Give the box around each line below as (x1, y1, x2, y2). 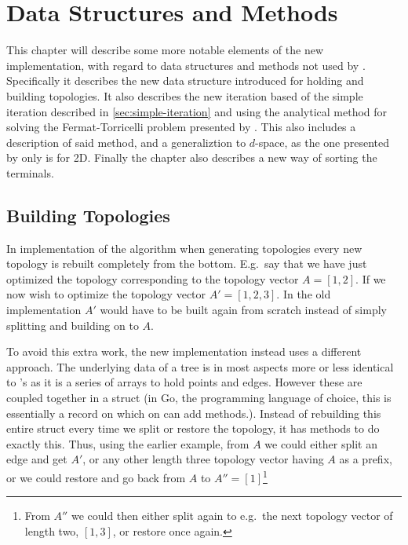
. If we (355, 270, 386, 287)
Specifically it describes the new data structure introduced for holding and (6, 72, 364, 89)
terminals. (6, 164, 54, 181)
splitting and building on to (6, 316, 139, 333)
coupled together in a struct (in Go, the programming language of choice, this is (6, 390, 392, 406)
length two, (24, 522, 79, 539)
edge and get (6, 451, 67, 467)
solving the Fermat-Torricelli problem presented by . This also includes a (6, 119, 356, 135)
